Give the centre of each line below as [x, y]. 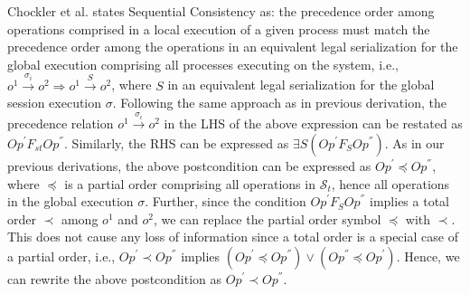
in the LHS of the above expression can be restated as [313, 123]
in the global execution [70, 201]
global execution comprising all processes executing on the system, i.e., [203, 64]
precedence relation [61, 123]
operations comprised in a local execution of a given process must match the [219, 28]
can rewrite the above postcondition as [115, 279]
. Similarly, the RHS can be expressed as [177, 143]
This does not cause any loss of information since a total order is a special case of [233, 237]
